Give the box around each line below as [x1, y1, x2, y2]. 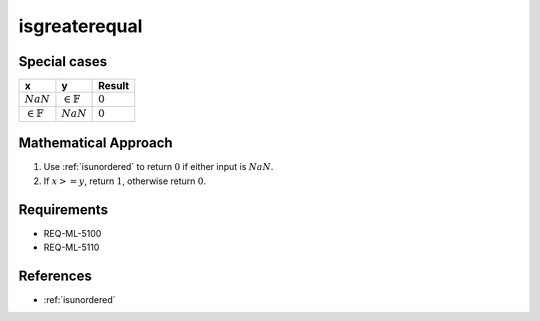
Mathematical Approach [18, 135, 174, 152]
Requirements [18, 201, 109, 218]
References [18, 267, 92, 284]
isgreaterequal [18, 15, 143, 37]
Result [98, 79, 130, 93]
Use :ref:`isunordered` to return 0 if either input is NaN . [43, 161, 274, 173]
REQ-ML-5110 [43, 241, 100, 254]
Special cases [18, 53, 108, 70]
